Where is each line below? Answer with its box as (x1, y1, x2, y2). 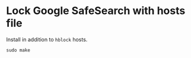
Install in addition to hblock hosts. (6, 36, 88, 43)
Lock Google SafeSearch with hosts (6, 4, 186, 18)
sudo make (6, 47, 31, 53)
